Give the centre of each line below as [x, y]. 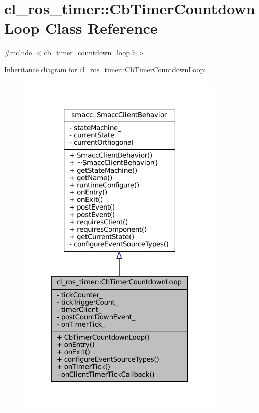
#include [18, 52]
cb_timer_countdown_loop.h [90, 52]
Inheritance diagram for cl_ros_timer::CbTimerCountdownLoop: [105, 69]
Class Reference [101, 28]
